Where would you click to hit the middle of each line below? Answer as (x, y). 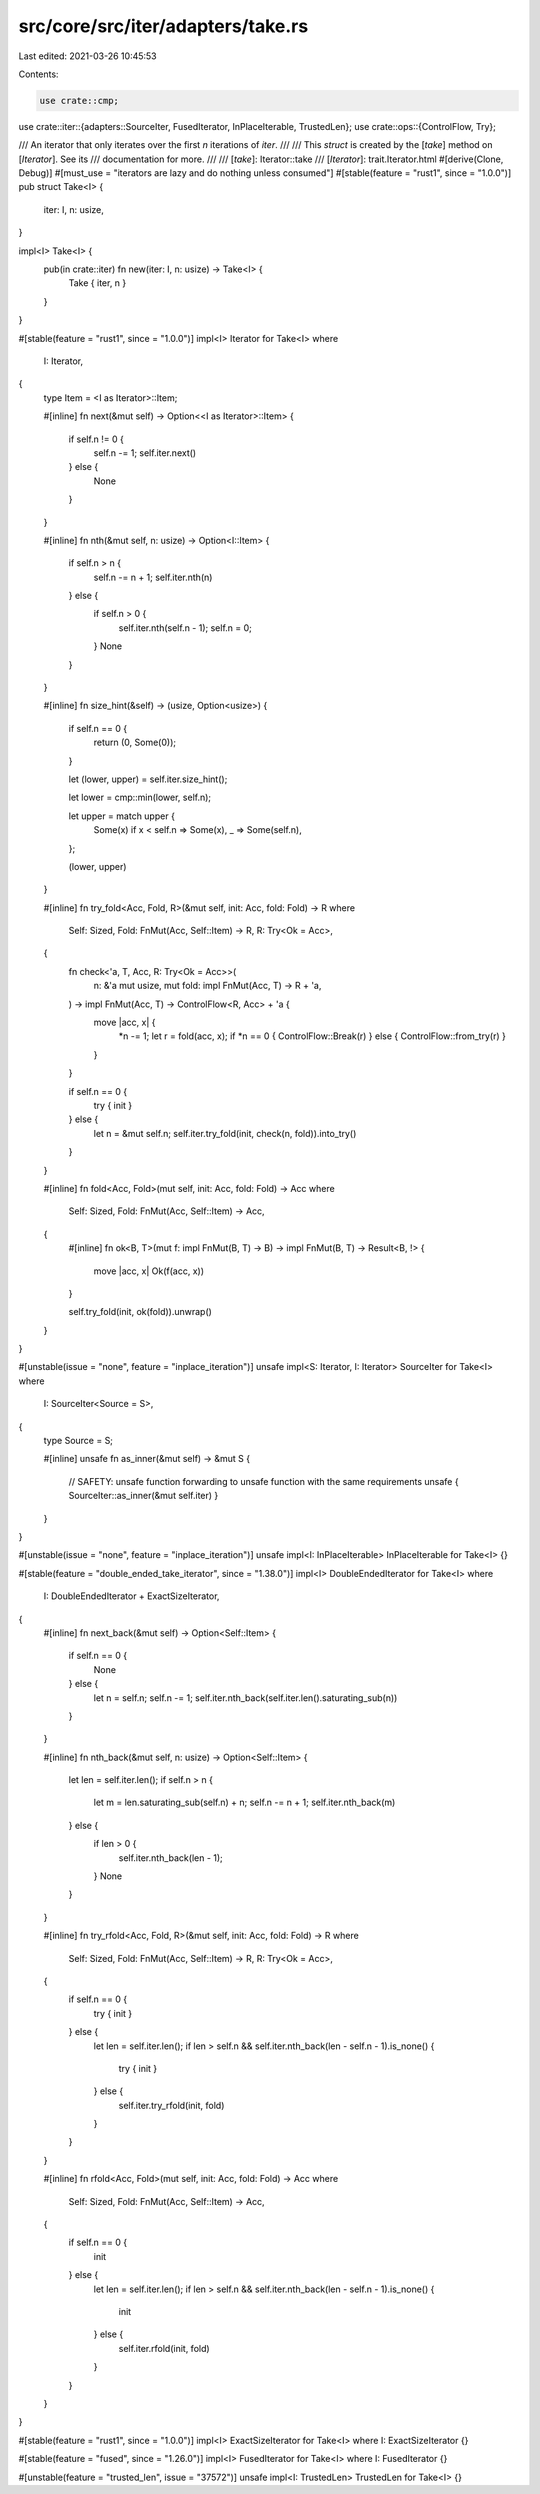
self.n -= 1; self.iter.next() (145, 452)
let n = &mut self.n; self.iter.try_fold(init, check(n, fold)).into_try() (225, 1133)
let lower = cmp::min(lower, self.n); (140, 797)
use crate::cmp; (79, 100)
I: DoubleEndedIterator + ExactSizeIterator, (131, 1596)
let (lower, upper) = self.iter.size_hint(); (148, 779)
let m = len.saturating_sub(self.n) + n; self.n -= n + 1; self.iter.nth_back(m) (244, 1802)
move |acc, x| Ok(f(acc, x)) (149, 1271)
